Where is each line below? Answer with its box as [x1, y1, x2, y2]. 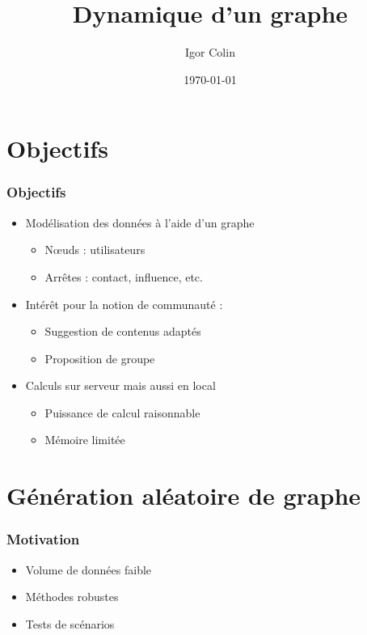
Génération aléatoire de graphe [6, 479, 361, 512]
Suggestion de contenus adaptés [44, 323, 201, 340]
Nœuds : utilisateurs [44, 241, 146, 258]
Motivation [6, 529, 80, 549]
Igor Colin [185, 44, 235, 61]
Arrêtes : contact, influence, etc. [44, 268, 203, 285]
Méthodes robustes [25, 588, 119, 605]
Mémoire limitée [44, 431, 125, 448]
